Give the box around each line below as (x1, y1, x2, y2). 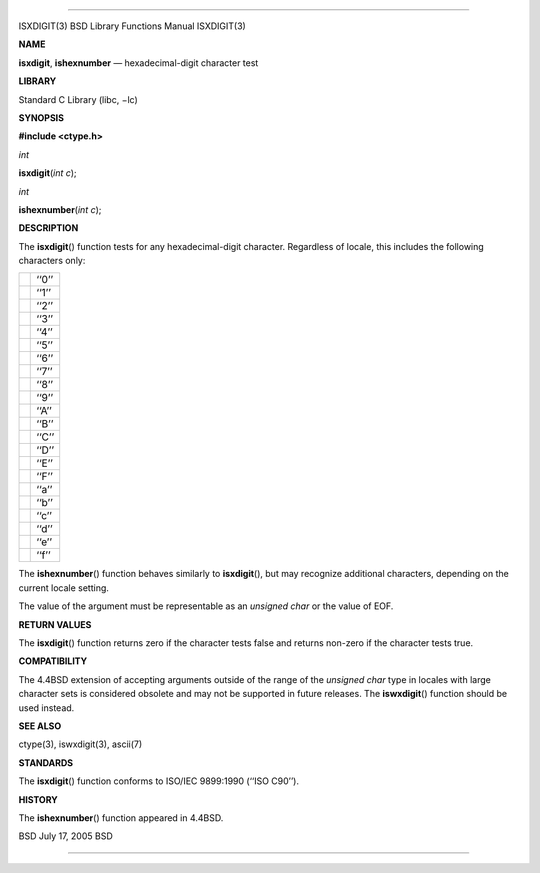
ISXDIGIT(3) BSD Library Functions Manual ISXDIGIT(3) (18, 20, 247, 32)
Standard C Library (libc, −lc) (18, 93, 139, 105)
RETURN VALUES (18, 618, 92, 630)
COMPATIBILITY (18, 655, 88, 667)
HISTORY (18, 793, 59, 805)
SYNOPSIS (18, 111, 65, 124)
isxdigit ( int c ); (18, 167, 77, 179)
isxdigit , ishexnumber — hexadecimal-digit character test (18, 56, 259, 69)
